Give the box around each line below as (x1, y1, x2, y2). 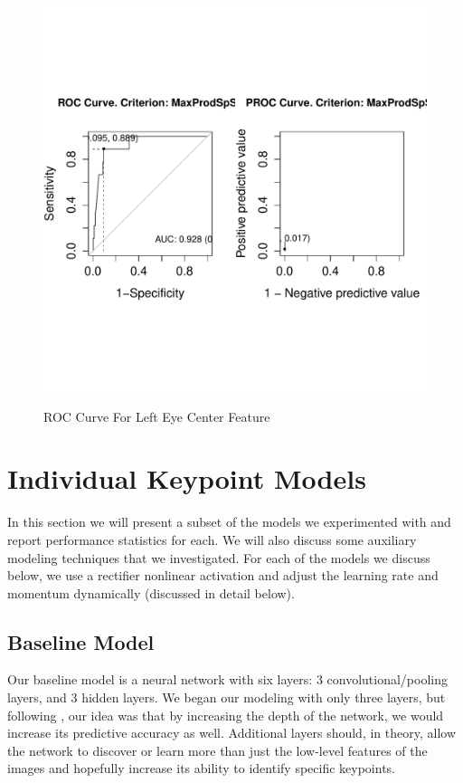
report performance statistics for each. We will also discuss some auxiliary (7, 530, 417, 549)
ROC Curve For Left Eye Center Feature (43, 406, 270, 425)
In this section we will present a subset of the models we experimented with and (7, 512, 451, 531)
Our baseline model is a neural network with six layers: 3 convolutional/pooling (7, 670, 448, 689)
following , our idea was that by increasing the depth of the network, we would (7, 705, 444, 724)
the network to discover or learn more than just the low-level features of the (7, 740, 428, 759)
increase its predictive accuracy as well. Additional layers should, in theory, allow (7, 723, 457, 742)
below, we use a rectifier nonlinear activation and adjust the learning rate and (7, 566, 439, 585)
